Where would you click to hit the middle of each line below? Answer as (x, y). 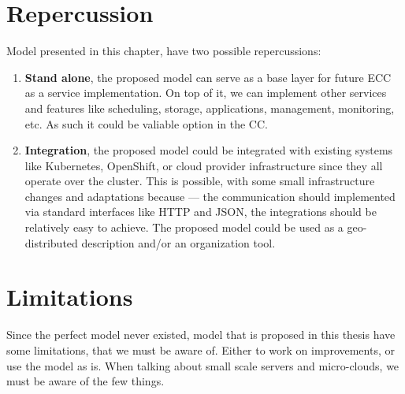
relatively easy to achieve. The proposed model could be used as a (184, 227)
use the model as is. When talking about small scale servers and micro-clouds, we (203, 365)
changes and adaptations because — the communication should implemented (210, 196)
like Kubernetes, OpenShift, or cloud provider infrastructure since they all (204, 165)
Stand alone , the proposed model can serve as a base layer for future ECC (208, 77)
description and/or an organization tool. (178, 242)
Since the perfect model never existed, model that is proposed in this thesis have (201, 335)
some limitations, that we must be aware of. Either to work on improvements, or (201, 349)
